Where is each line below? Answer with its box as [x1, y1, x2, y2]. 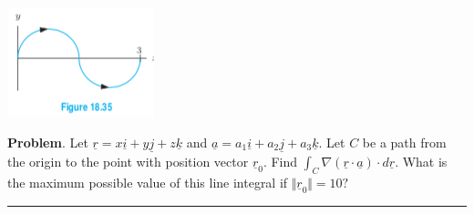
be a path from [362, 132, 447, 151]
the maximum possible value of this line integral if [7, 172, 288, 191]
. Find [263, 151, 298, 170]
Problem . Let [7, 132, 88, 151]
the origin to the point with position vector [7, 151, 249, 170]
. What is [395, 151, 448, 170]
